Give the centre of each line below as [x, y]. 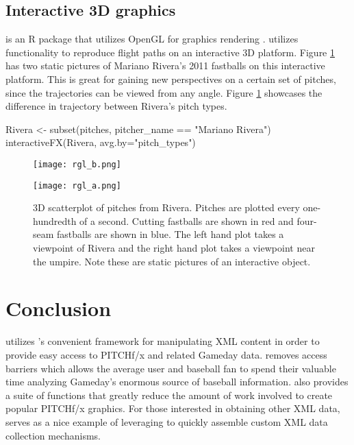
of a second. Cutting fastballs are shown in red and [187, 220]
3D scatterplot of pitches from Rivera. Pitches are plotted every [166, 207]
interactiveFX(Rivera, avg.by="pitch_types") [101, 142]
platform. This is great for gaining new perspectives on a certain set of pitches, [171, 79]
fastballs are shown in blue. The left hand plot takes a [170, 234]
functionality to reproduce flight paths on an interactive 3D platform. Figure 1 [170, 52]
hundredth [55, 220]
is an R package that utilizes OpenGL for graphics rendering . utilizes [152, 39]
